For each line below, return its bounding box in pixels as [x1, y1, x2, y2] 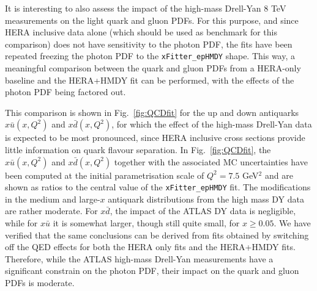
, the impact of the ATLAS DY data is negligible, [110, 204, 296, 217]
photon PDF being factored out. [5, 85, 126, 98]
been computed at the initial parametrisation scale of [5, 168, 204, 181]
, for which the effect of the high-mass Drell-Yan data [111, 118, 312, 131]
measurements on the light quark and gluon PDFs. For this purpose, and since [5, 13, 299, 26]
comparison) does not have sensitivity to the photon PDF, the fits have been [5, 37, 293, 50]
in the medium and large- [5, 192, 100, 205]
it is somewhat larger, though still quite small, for [53, 217, 240, 229]
